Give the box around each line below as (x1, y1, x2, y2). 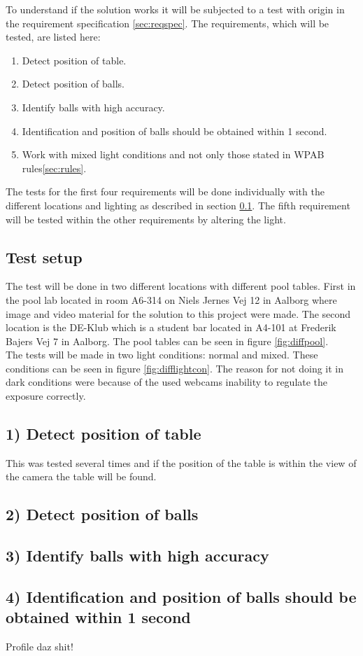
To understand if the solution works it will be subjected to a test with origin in (6, 2, 345, 16)
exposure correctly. (6, 389, 86, 403)
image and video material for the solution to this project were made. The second (6, 306, 351, 321)
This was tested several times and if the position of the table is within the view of (6, 455, 357, 470)
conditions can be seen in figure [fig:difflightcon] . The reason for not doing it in (6, 361, 344, 375)
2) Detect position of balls (6, 503, 199, 525)
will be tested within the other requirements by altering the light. (6, 211, 286, 226)
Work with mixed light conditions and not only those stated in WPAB (22, 147, 325, 162)
